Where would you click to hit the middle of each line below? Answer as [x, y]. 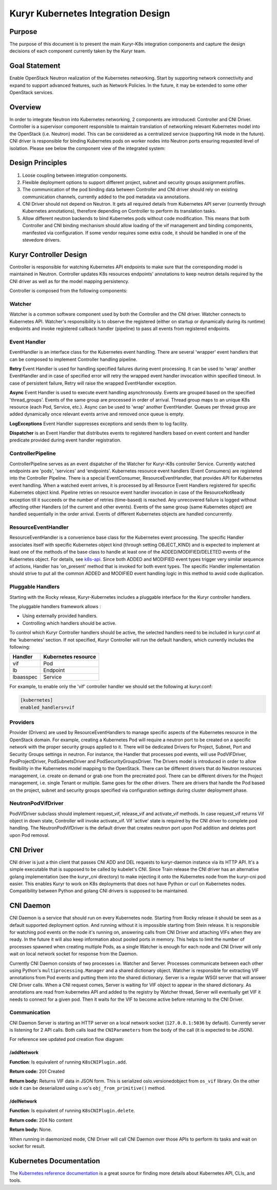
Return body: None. [31, 1130]
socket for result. [27, 1146]
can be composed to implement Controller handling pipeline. [73, 359]
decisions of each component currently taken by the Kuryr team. [78, 51]
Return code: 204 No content [41, 1120]
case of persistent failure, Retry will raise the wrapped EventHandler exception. [93, 383]
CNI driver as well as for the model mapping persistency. [69, 281]
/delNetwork [23, 1101]
